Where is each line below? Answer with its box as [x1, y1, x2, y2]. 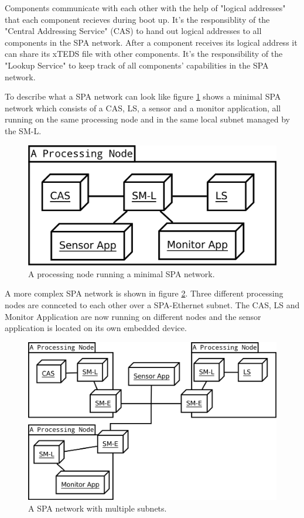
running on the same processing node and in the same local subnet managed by [5, 113, 290, 125]
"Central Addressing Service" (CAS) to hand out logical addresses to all [5, 25, 262, 37]
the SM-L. [5, 124, 42, 137]
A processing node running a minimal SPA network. [28, 267, 215, 280]
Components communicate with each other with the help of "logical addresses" [5, 2, 286, 13]
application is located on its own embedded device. [5, 322, 187, 334]
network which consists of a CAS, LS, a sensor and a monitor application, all [5, 101, 281, 114]
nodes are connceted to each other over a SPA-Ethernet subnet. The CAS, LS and [5, 298, 300, 311]
